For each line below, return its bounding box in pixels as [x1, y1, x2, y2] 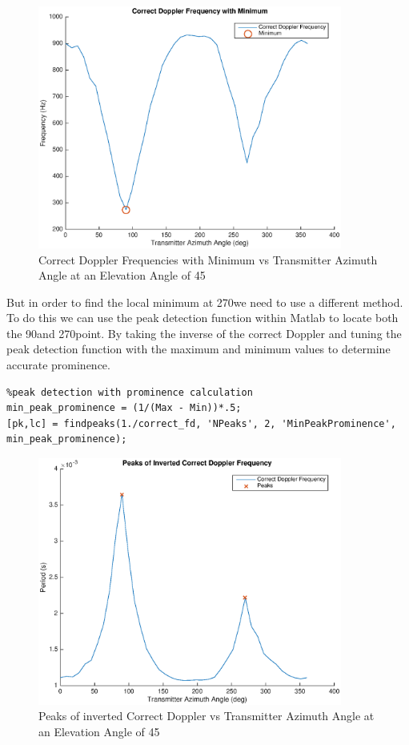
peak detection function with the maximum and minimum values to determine [6, 340, 391, 357]
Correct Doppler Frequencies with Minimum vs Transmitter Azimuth [38, 251, 378, 268]
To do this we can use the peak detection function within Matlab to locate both [6, 309, 399, 326]
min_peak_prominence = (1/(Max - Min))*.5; [6, 402, 242, 414]
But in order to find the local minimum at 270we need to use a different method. [6, 293, 403, 310]
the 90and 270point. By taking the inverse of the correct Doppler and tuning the [6, 324, 402, 341]
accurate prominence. [6, 356, 110, 373]
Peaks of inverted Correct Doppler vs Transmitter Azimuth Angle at [38, 707, 375, 724]
